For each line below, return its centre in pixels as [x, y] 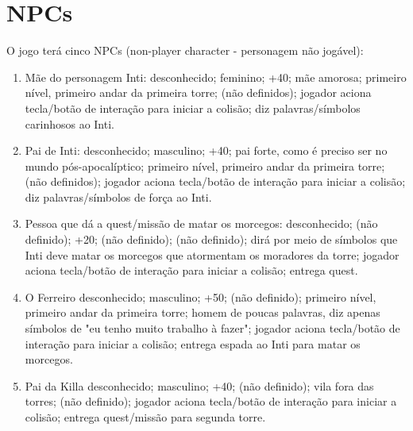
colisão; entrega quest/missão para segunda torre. [145, 417]
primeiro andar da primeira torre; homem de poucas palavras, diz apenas [203, 312]
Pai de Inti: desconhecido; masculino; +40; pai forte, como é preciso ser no [206, 150]
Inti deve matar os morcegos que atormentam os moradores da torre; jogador [212, 254]
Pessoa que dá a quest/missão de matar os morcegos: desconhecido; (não [201, 223]
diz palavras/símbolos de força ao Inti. [118, 196]
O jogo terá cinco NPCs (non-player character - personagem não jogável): [185, 50]
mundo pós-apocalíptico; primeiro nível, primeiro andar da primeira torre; [205, 165]
